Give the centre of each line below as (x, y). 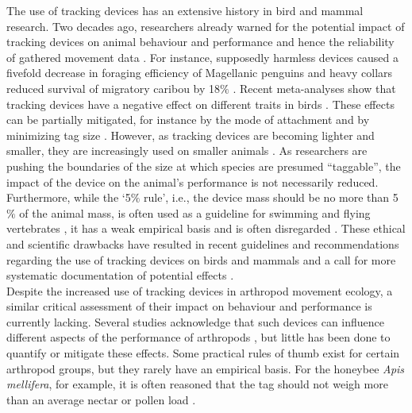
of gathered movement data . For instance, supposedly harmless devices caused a (202, 57)
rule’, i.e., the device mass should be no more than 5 (271, 197)
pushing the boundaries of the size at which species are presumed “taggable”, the (204, 166)
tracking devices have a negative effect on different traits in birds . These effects (200, 104)
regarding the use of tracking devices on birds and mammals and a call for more (201, 259)
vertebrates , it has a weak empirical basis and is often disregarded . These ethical (206, 228)
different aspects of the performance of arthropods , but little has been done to (198, 337)
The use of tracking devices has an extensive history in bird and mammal (185, 10)
